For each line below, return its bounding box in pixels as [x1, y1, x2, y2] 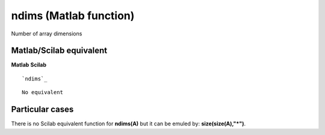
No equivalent [22, 89, 63, 96]
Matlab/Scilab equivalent [11, 46, 108, 56]
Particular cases [11, 104, 74, 115]
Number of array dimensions [11, 30, 82, 37]
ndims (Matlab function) [11, 9, 135, 22]
